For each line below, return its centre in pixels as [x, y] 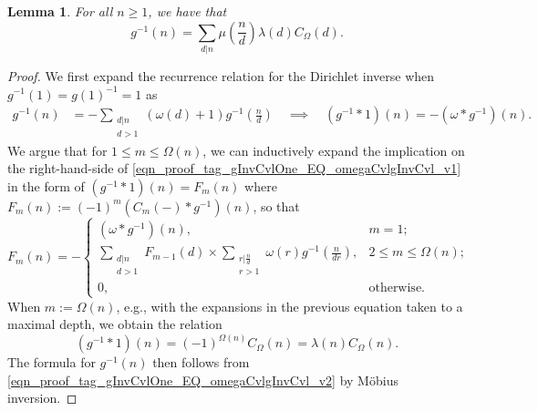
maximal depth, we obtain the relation [115, 324]
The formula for [52, 362]
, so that [276, 205]
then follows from [201, 362]
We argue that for [57, 150]
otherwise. [397, 288]
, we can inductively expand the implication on [334, 150]
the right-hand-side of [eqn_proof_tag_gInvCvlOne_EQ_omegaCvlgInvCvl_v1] [234, 168]
